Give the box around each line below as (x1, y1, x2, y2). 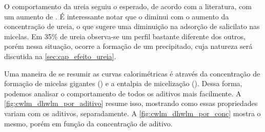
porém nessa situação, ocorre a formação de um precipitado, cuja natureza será (4, 41, 253, 51)
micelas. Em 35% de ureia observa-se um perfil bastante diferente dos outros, (4, 31, 246, 41)
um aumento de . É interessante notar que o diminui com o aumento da (4, 11, 229, 21)
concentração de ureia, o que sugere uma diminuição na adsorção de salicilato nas (4, 21, 260, 32)
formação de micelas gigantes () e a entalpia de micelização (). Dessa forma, (4, 78, 242, 89)
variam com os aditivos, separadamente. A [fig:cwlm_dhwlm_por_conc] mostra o (4, 108, 261, 118)
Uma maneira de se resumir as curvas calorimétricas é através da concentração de (4, 68, 260, 78)
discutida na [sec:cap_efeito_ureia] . (4, 50, 116, 61)
